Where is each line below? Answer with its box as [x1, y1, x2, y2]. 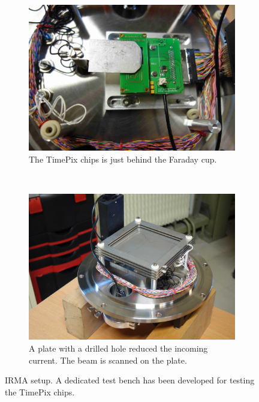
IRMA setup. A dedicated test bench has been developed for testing [5, 374, 255, 386]
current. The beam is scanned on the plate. [29, 353, 187, 366]
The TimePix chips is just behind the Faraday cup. [29, 153, 217, 166]
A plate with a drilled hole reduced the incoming [29, 342, 208, 355]
